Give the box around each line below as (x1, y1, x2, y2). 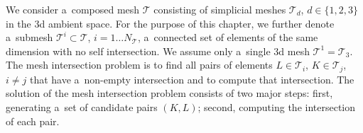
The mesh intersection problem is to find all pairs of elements (6, 57, 273, 72)
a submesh (6, 30, 53, 45)
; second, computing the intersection (197, 100, 356, 115)
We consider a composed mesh (6, 2, 140, 16)
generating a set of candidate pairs (6, 100, 158, 115)
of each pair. (6, 113, 60, 128)
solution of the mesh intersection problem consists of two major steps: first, (6, 86, 333, 100)
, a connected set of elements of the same (137, 30, 318, 45)
